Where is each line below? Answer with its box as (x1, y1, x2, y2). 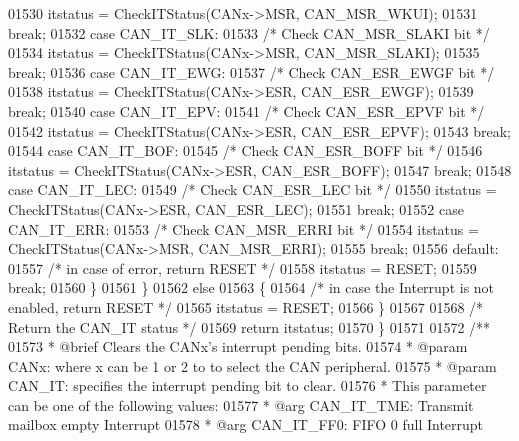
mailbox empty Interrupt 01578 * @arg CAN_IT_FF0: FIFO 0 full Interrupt (8, 414, 484, 435)
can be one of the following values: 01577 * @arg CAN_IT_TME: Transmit (8, 394, 474, 415)
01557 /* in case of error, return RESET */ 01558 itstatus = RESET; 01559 (8, 257, 477, 278)
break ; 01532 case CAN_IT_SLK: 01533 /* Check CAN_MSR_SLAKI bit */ (8, 22, 490, 43)
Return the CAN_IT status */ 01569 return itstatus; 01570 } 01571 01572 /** (8, 316, 491, 337)
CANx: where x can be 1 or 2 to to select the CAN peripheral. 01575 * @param (8, 355, 497, 376)
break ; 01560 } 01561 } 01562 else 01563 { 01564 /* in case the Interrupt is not (8, 277, 495, 298)
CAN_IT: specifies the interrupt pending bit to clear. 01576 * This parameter (8, 375, 487, 396)
